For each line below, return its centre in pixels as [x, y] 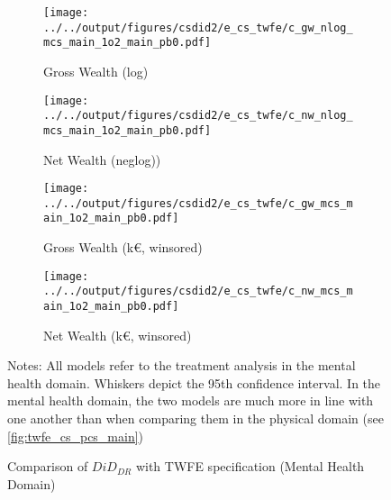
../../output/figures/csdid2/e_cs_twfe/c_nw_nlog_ [198, 116]
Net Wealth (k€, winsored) [118, 335]
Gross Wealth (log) [96, 71]
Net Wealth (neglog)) [102, 159]
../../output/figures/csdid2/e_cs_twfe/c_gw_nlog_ [198, 27]
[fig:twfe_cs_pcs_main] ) [76, 436]
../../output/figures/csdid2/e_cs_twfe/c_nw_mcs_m [198, 291]
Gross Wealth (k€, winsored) [123, 247]
